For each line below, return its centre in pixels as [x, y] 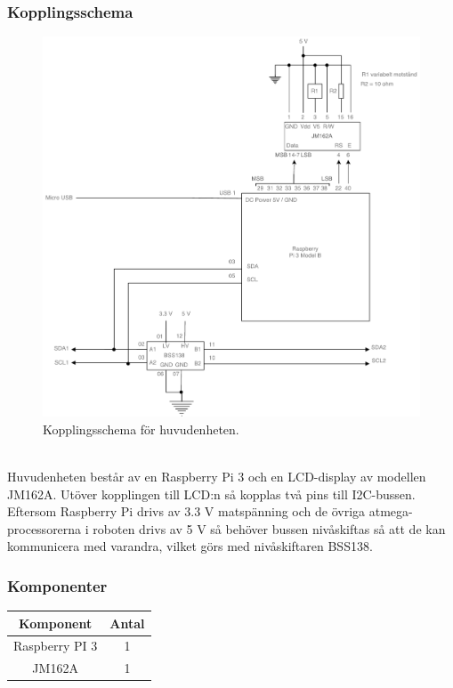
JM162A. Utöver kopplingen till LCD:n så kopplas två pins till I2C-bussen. [211, 494]
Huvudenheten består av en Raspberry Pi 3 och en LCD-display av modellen [217, 476]
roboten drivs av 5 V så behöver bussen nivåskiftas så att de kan [269, 528]
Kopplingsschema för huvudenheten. [141, 429]
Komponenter [57, 585]
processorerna [44, 528]
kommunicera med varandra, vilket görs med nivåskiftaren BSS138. [190, 546]
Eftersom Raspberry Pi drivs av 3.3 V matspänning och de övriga [186, 511]
